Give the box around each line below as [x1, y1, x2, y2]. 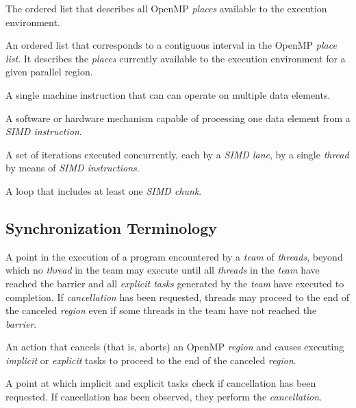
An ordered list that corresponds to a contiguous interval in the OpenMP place [5, 38, 337, 52]
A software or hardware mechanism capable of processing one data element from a [5, 110, 351, 125]
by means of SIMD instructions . [5, 160, 140, 175]
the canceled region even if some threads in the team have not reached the [5, 303, 317, 317]
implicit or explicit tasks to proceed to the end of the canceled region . [5, 352, 296, 367]
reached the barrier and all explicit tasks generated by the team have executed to [5, 276, 344, 290]
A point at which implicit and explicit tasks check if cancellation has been [5, 376, 316, 390]
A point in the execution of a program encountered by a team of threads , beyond [5, 249, 343, 263]
